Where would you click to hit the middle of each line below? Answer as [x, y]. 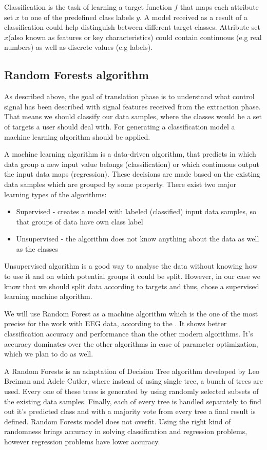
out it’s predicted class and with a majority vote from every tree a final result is [130, 411]
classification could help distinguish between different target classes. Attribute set [132, 27]
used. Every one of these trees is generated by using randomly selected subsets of [131, 391]
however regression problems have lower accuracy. [82, 441]
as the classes [37, 248]
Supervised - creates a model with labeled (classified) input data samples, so [136, 211]
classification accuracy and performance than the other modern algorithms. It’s [129, 334]
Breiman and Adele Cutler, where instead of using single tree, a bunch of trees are [133, 381]
